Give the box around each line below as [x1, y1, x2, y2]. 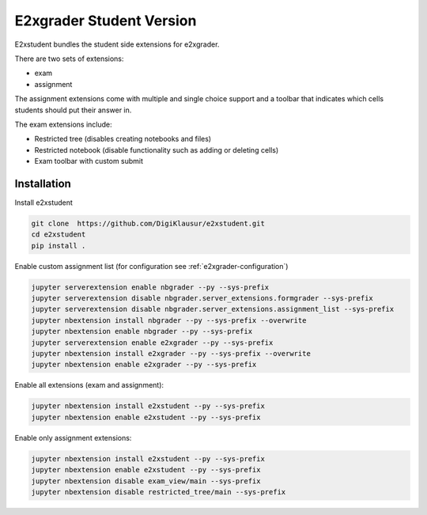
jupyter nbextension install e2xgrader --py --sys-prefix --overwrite [31, 349, 312, 358]
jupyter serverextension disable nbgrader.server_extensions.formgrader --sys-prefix [31, 293, 373, 303]
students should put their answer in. [14, 105, 132, 115]
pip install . [31, 241, 86, 250]
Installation [14, 176, 71, 190]
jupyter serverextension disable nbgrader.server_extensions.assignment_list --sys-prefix [31, 305, 395, 314]
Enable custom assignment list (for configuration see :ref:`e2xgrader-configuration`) [14, 261, 289, 271]
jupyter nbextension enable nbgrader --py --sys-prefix [31, 327, 253, 336]
